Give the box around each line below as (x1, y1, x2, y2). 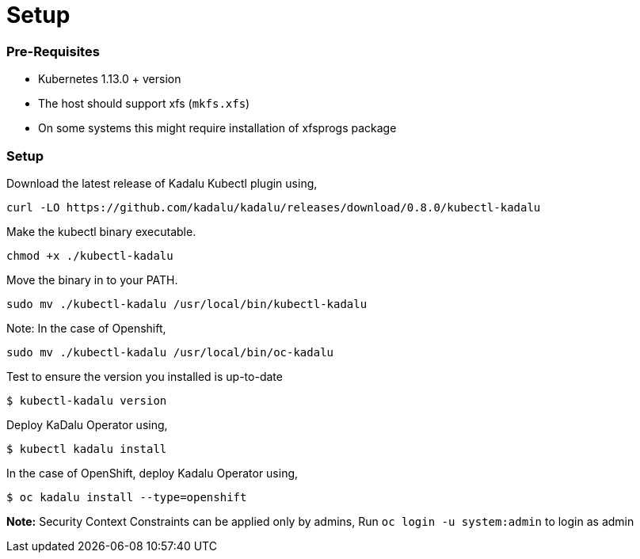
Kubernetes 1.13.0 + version (38, 72, 181, 86)
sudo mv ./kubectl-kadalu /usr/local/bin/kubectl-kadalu (6, 297, 368, 310)
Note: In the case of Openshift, (6, 321, 166, 335)
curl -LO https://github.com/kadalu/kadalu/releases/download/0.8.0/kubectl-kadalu (6, 200, 541, 214)
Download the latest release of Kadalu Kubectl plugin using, (6, 176, 318, 190)
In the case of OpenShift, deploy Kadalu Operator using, (6, 466, 299, 480)
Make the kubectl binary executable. (6, 224, 196, 238)
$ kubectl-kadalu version (6, 394, 167, 407)
